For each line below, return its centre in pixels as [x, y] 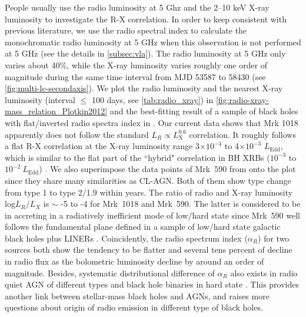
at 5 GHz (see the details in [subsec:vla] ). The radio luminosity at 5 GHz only [145, 53]
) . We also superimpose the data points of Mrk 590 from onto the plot [167, 169]
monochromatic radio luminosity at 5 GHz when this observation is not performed [153, 42]
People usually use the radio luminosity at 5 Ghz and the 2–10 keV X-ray [137, 7]
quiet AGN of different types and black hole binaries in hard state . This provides [152, 284]
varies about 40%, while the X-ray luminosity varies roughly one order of [136, 65]
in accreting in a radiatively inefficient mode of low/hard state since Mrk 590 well [152, 215]
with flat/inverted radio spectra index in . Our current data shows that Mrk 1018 [152, 122]
